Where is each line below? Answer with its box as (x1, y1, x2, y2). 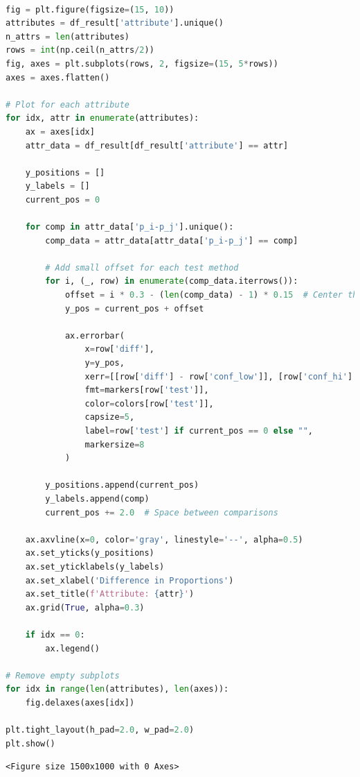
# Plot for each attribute (6, 99, 129, 110)
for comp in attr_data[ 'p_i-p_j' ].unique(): (25, 222, 234, 232)
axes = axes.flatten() (6, 72, 110, 83)
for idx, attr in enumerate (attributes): (6, 113, 199, 123)
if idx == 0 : (25, 629, 85, 640)
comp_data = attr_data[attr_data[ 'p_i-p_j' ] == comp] (45, 235, 298, 246)
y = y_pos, (84, 358, 125, 368)
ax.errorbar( (64, 330, 125, 341)
